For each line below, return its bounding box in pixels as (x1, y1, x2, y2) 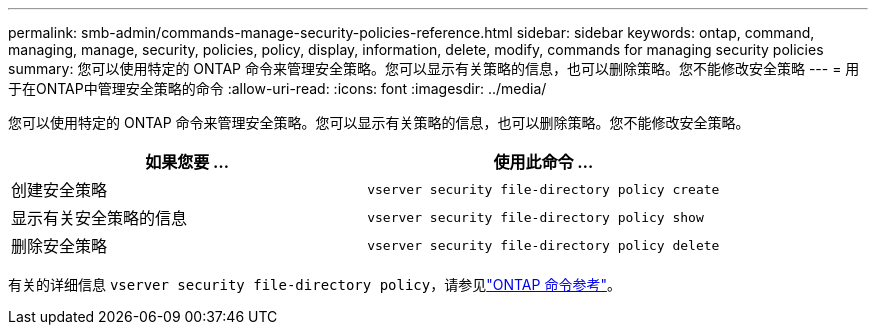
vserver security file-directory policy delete (367, 237, 720, 253)
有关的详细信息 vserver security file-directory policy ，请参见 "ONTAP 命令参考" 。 (8, 276, 621, 293)
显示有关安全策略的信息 (11, 208, 188, 228)
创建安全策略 (11, 180, 108, 200)
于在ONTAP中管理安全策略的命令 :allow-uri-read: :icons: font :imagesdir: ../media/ (8, 80, 547, 97)
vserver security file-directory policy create (367, 181, 720, 197)
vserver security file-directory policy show (367, 209, 704, 225)
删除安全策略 (11, 236, 108, 256)
